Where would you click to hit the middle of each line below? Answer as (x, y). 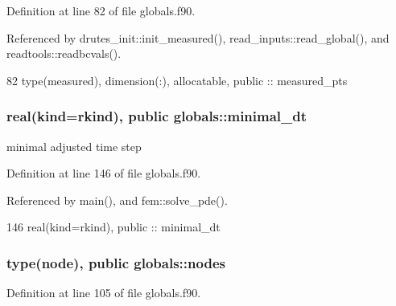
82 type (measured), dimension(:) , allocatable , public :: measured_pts (177, 80)
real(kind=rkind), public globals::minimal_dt (157, 116)
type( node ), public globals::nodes (116, 262)
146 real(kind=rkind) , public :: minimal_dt (113, 227)
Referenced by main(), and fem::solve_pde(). (117, 200)
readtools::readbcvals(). (64, 53)
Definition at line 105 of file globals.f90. (104, 293)
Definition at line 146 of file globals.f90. (104, 173)
